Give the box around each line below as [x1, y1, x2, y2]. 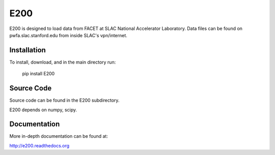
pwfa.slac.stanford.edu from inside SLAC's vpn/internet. [9, 32, 127, 38]
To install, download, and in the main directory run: [9, 59, 116, 65]
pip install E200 [22, 71, 55, 77]
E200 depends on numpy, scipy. [9, 107, 77, 113]
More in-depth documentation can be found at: [9, 133, 108, 139]
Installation [9, 46, 46, 54]
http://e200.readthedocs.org [9, 142, 70, 148]
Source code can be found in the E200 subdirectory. [9, 97, 120, 104]
